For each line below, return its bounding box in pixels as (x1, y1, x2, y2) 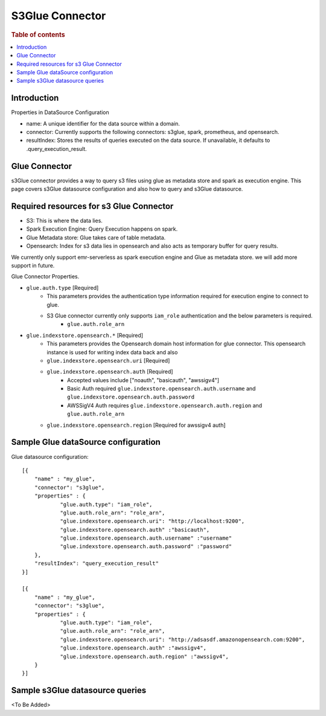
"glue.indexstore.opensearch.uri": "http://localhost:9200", (60, 518, 245, 525)
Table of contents (11, 30, 66, 39)
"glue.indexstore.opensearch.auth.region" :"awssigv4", (60, 653, 229, 660)
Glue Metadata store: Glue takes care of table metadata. (26, 234, 166, 241)
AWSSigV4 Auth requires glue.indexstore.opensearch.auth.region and (67, 401, 263, 409)
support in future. (11, 262, 55, 269)
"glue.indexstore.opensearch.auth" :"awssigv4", (60, 645, 206, 651)
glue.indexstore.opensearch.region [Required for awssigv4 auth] (46, 421, 226, 429)
